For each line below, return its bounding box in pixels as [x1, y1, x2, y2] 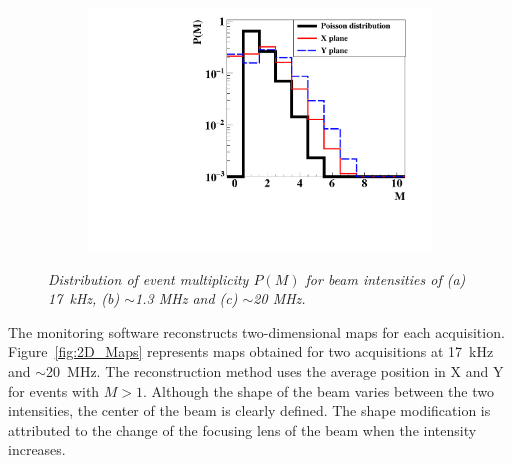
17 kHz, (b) [48, 288, 120, 309]
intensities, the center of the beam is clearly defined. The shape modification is [8, 400, 491, 421]
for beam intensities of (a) [305, 268, 466, 289]
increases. [8, 439, 66, 460]
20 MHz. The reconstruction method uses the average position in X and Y [46, 361, 504, 382]
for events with [8, 380, 100, 401]
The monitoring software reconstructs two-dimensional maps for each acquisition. [8, 321, 505, 342]
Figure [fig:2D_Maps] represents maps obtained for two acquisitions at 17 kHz [8, 341, 494, 362]
